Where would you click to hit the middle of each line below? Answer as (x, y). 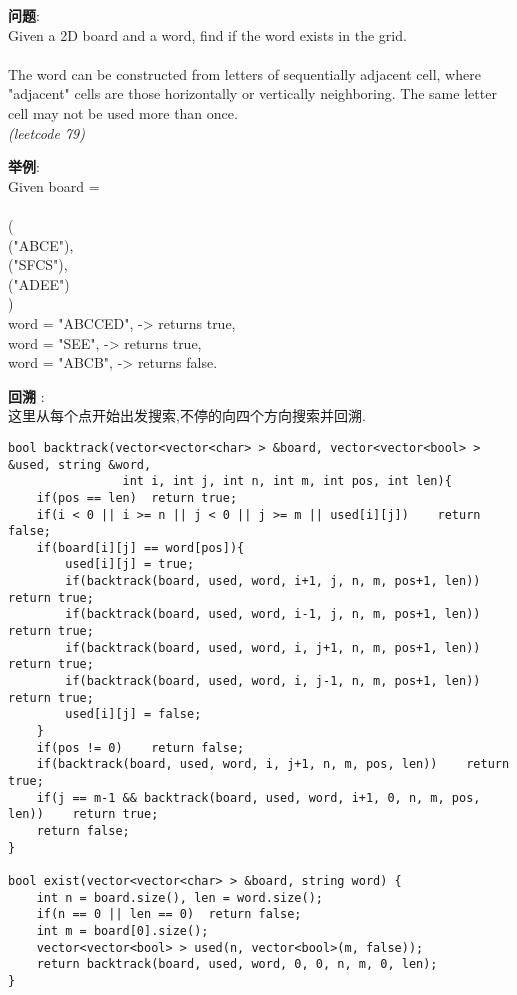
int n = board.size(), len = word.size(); (179, 897)
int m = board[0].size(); (122, 930)
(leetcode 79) (46, 132)
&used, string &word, (80, 464)
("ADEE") (39, 283)
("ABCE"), (41, 244)
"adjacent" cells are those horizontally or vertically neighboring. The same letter (252, 93)
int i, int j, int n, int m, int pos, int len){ (287, 481)
